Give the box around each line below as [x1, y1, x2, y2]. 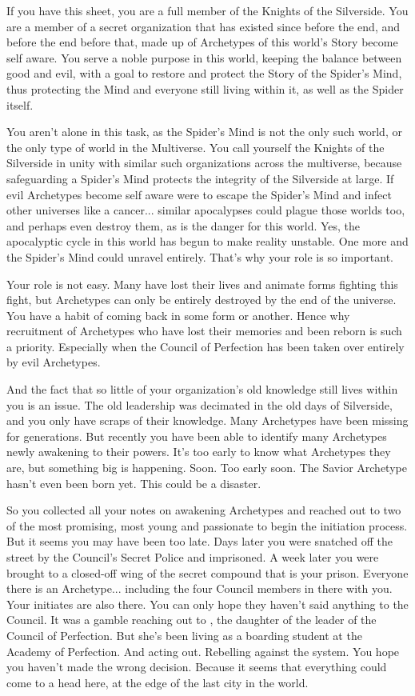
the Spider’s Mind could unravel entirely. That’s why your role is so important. [6, 248, 393, 265]
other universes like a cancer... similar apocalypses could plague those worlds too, [6, 202, 405, 218]
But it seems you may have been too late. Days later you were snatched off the [6, 533, 393, 550]
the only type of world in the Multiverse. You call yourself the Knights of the [6, 138, 385, 155]
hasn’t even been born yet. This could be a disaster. [6, 474, 261, 491]
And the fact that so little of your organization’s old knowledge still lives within [6, 381, 398, 398]
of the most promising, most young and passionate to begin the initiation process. [6, 517, 408, 534]
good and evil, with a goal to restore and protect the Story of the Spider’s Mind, [6, 65, 402, 82]
